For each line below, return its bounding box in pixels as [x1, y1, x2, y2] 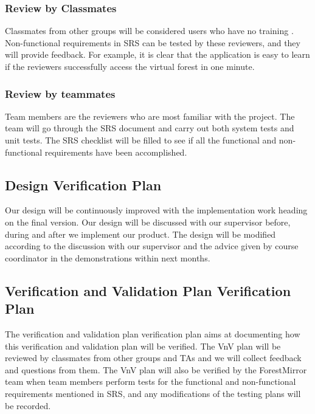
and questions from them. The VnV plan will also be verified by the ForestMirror [5, 363, 307, 376]
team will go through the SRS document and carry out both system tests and [5, 122, 294, 134]
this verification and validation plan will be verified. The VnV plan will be [5, 339, 281, 352]
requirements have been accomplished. [44, 145, 187, 158]
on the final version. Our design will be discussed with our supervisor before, [5, 215, 291, 228]
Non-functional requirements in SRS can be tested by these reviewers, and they [5, 36, 300, 49]
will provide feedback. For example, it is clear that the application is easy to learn [5, 48, 310, 61]
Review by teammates [5, 86, 116, 101]
